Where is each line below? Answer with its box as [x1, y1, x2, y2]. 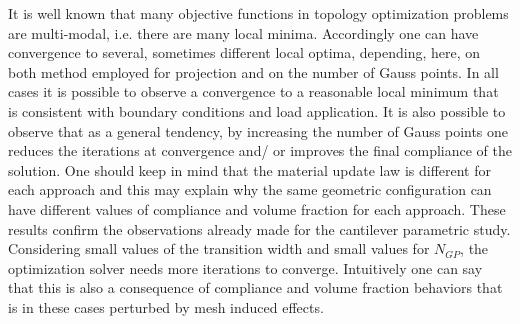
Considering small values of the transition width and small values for [8, 238, 430, 259]
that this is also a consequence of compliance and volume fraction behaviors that [8, 277, 503, 298]
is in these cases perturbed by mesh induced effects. [8, 296, 324, 317]
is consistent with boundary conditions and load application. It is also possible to [8, 100, 506, 121]
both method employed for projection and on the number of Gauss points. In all [8, 61, 499, 82]
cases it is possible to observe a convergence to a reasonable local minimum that [8, 81, 499, 102]
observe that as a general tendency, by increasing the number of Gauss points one [8, 120, 509, 141]
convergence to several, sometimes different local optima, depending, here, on [8, 42, 481, 63]
